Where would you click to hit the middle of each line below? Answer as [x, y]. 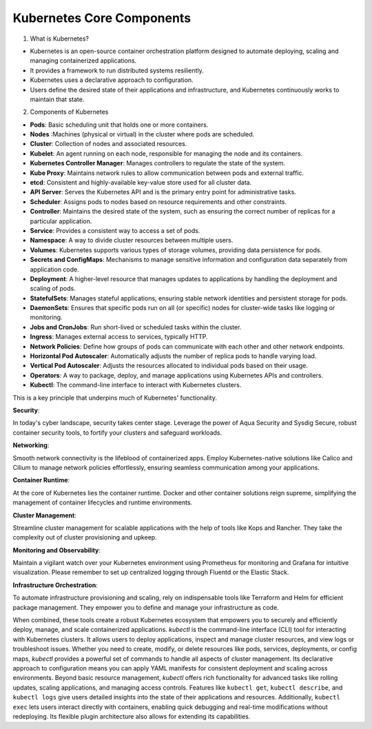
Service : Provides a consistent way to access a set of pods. [115, 230]
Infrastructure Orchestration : [55, 585]
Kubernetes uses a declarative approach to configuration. [112, 80]
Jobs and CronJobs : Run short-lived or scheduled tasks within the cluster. [136, 327]
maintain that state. [57, 99]
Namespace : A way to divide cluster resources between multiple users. [132, 240]
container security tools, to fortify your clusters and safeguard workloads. [117, 432]
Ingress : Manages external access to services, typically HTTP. [119, 337]
